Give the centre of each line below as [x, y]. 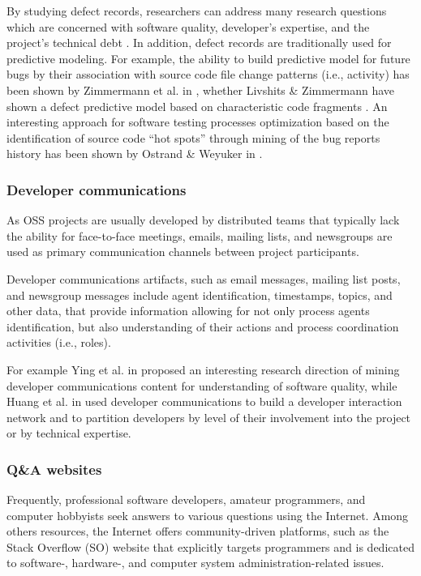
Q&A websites [54, 469]
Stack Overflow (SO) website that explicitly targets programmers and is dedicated [210, 546]
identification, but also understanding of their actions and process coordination [203, 326]
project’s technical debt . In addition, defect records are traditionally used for [199, 43]
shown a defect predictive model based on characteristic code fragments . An [197, 106]
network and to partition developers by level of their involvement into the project [209, 417]
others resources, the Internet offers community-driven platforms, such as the [198, 531]
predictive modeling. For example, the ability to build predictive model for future [208, 58]
